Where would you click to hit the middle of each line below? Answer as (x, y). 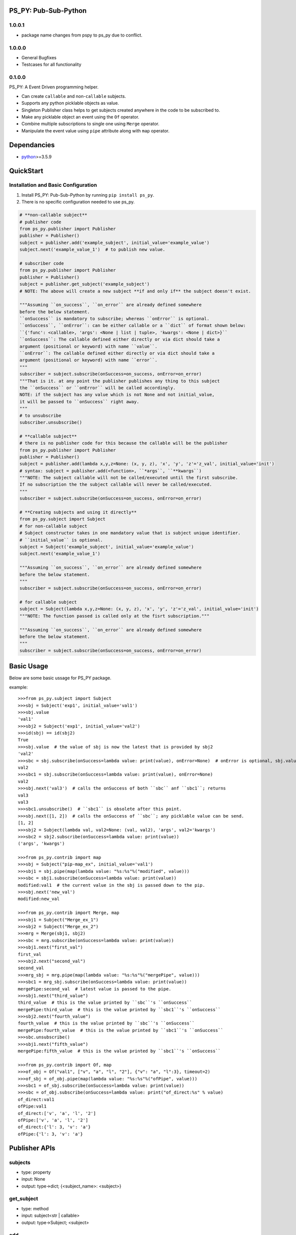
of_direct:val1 (36, 1099)
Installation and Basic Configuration (53, 185)
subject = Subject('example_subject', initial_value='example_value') (107, 547)
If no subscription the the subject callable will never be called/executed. (116, 485)
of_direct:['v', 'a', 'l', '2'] (57, 1113)
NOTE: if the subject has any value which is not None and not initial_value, (117, 395)
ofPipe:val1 (32, 1106)
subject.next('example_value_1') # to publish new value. (92, 250)
